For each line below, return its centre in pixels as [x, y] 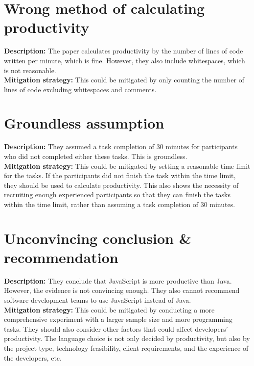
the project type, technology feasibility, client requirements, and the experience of [126, 348]
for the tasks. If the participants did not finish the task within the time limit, [120, 175]
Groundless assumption [84, 123]
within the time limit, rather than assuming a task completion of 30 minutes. [120, 204]
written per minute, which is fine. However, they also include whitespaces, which [125, 60]
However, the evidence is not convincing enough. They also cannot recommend [122, 290]
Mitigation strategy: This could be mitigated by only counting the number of [124, 80]
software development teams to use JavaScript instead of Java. [98, 300]
